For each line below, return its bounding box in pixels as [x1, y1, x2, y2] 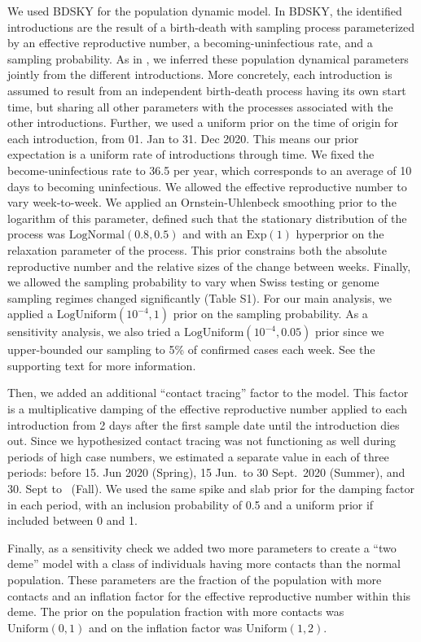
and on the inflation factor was [88, 618, 243, 635]
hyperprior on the [296, 225, 384, 242]
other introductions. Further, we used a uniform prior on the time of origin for [7, 114, 398, 131]
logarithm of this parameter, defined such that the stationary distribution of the [7, 209, 407, 226]
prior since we [314, 323, 384, 340]
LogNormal [68, 229, 125, 242]
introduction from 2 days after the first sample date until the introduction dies [7, 416, 400, 433]
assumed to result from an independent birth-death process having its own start [7, 81, 406, 98]
